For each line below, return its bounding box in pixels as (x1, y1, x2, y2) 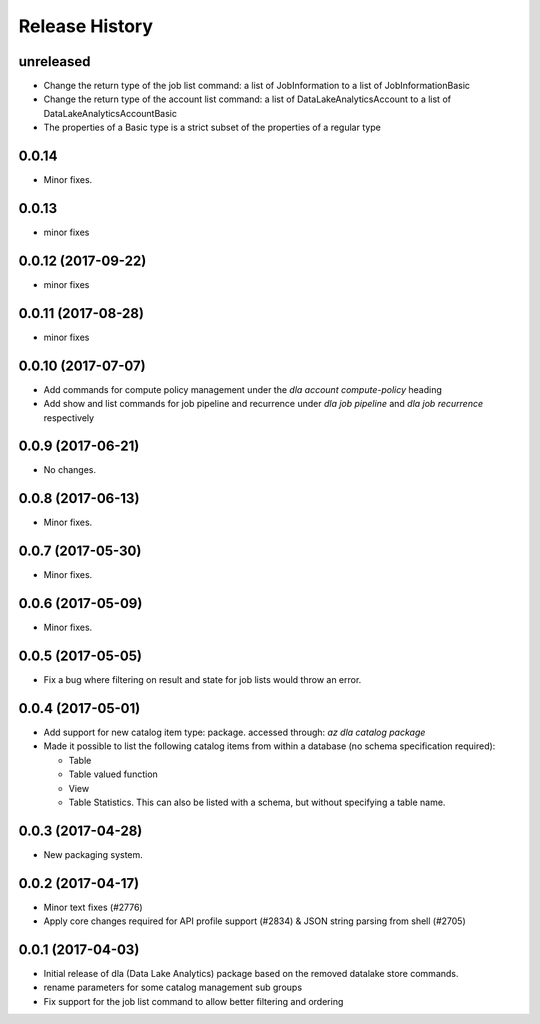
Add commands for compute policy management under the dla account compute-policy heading (43, 383, 442, 395)
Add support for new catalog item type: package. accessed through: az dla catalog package (43, 726, 426, 738)
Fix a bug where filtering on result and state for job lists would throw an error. (43, 674, 362, 686)
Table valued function (68, 768, 159, 780)
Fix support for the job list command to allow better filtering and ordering (43, 995, 344, 1007)
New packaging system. (43, 848, 144, 860)
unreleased (18, 53, 91, 70)
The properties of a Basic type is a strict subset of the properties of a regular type (43, 121, 382, 134)
